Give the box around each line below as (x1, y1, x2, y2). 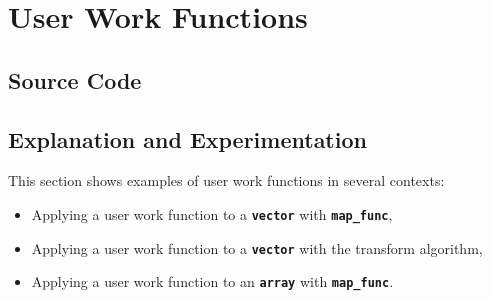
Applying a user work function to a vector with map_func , (31, 203, 393, 224)
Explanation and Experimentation (8, 123, 367, 154)
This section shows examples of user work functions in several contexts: (8, 170, 445, 191)
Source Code (8, 64, 142, 95)
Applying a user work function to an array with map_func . (31, 271, 394, 292)
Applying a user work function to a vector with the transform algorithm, (31, 237, 483, 258)
